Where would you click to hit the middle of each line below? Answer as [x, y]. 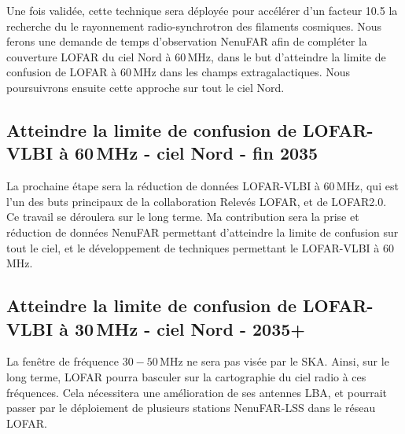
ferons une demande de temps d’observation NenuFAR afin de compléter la [187, 41]
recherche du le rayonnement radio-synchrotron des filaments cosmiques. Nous [194, 26]
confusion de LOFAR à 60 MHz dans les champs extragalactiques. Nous [179, 72]
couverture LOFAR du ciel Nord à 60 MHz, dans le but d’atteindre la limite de [196, 56]
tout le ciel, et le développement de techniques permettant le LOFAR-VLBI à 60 [200, 247]
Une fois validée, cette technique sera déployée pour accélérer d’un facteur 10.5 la [202, 10]
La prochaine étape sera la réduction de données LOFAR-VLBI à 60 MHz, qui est [202, 186]
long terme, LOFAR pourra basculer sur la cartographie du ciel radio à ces [186, 376]
